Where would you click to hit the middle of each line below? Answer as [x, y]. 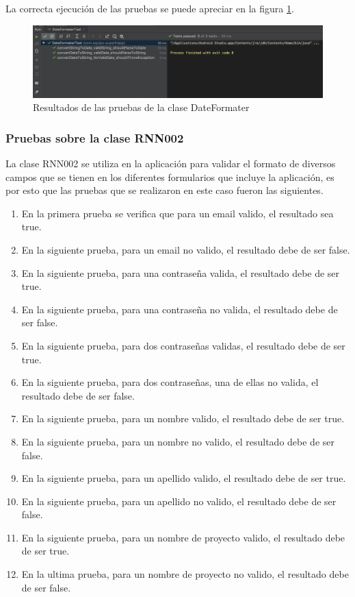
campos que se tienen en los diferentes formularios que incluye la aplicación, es [170, 176]
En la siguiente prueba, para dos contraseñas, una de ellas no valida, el [170, 382]
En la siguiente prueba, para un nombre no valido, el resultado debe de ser [178, 441]
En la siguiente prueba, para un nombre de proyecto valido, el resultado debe [183, 537]
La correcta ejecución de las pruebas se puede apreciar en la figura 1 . [150, 8]
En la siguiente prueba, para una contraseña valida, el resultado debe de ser [181, 272]
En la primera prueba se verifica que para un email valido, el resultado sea [177, 213]
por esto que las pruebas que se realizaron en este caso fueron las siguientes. [165, 190]
